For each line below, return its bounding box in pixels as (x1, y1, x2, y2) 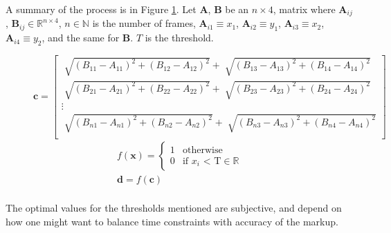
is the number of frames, (92, 16, 196, 30)
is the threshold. (145, 30, 214, 45)
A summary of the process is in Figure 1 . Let (6, 2, 197, 16)
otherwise (182, 145, 223, 155)
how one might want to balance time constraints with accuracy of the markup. (6, 214, 338, 228)
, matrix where (273, 2, 336, 16)
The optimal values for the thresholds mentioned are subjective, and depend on (6, 200, 342, 214)
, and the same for (42, 30, 120, 45)
